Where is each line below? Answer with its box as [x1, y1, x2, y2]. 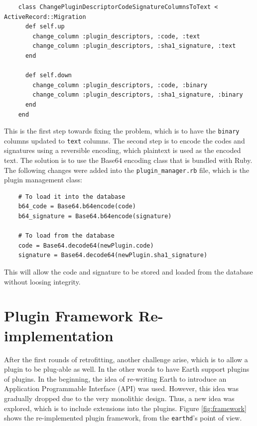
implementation [4, 325, 114, 345]
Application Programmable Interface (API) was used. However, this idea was [4, 383, 239, 394]
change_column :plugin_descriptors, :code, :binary [32, 81, 208, 89]
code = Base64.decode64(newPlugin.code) [18, 242, 154, 249]
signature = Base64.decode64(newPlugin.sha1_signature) [18, 252, 208, 259]
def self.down [25, 72, 72, 79]
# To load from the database [18, 232, 115, 240]
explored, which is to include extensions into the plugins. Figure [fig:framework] [4, 403, 247, 413]
